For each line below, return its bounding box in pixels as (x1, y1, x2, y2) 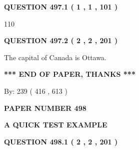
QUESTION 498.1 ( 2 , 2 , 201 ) (4, 136, 118, 146)
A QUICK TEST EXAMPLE (4, 119, 107, 130)
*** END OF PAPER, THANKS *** (4, 69, 135, 79)
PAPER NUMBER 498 (4, 102, 86, 113)
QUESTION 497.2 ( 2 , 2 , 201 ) (4, 35, 118, 46)
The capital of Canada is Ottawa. (4, 52, 107, 62)
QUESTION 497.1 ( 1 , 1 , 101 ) (4, 2, 118, 12)
